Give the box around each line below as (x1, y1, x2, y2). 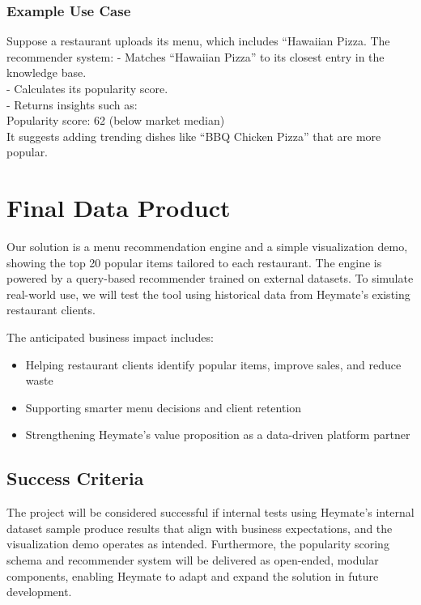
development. (6, 583, 72, 600)
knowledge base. (6, 64, 87, 81)
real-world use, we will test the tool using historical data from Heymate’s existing (6, 285, 410, 302)
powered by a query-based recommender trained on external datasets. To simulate (6, 270, 414, 287)
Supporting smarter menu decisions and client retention (25, 398, 302, 415)
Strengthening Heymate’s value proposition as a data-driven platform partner (25, 426, 410, 443)
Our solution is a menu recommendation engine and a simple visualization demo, (6, 238, 408, 255)
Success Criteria (6, 466, 144, 491)
